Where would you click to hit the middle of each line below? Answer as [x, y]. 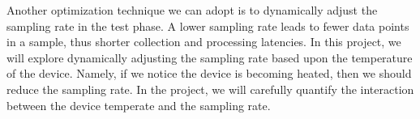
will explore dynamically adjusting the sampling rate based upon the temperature [210, 57]
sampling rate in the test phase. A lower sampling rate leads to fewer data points [208, 25]
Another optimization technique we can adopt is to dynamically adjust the [192, 10]
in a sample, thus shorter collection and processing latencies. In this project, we [204, 42]
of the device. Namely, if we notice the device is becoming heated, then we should [209, 73]
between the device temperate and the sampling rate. [139, 105]
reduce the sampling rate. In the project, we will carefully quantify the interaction [210, 89]
